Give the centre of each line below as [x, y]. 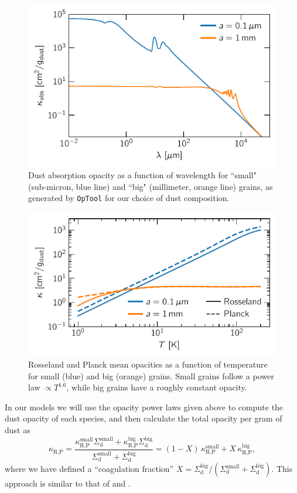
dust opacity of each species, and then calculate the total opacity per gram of [144, 418]
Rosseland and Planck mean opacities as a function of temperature [148, 364]
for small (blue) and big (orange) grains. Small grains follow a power [151, 375]
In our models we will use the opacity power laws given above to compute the [144, 407]
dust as [18, 430]
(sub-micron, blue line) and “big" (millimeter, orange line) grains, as [151, 186]
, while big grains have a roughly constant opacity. [157, 387]
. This [282, 468]
